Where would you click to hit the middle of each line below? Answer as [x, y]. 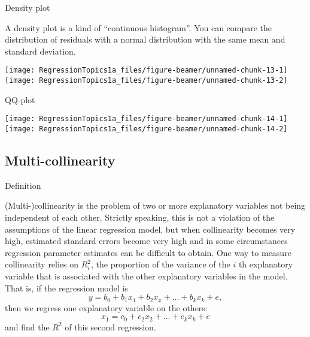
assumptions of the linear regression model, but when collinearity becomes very [150, 229]
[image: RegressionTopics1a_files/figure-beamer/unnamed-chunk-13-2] [146, 81]
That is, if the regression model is [66, 288]
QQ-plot [20, 99]
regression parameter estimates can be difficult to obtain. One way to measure [148, 252]
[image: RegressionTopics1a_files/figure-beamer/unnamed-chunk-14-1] [146, 119]
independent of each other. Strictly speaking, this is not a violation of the [140, 217]
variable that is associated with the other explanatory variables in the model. [146, 276]
